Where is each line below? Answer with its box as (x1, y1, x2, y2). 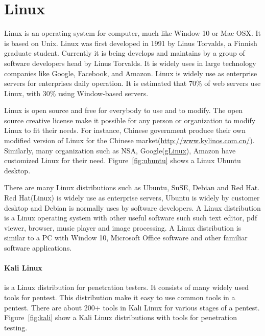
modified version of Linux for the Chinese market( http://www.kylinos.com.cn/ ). (4, 135, 255, 146)
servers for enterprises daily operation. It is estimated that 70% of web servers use (4, 78, 261, 88)
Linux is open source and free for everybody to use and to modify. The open (4, 105, 243, 116)
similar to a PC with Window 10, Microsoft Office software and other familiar (4, 232, 248, 243)
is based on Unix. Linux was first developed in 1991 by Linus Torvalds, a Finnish (4, 37, 257, 48)
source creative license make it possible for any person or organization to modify (4, 115, 256, 125)
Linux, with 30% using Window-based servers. (4, 87, 149, 98)
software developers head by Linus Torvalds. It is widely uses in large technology (4, 57, 256, 68)
